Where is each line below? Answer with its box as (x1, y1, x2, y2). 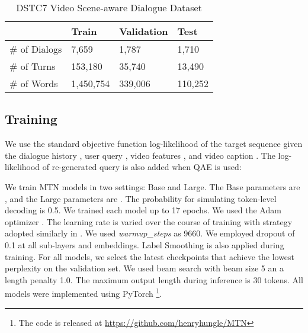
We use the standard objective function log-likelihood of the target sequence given (5, 137, 303, 150)
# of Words (9, 76, 58, 90)
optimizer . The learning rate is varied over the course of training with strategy (5, 215, 293, 228)
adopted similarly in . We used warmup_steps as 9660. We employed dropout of (5, 227, 295, 239)
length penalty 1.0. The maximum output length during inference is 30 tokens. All (5, 273, 303, 286)
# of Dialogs (9, 42, 62, 56)
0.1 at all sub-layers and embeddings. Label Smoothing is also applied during (5, 238, 284, 251)
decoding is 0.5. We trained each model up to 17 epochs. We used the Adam (5, 204, 281, 216)
